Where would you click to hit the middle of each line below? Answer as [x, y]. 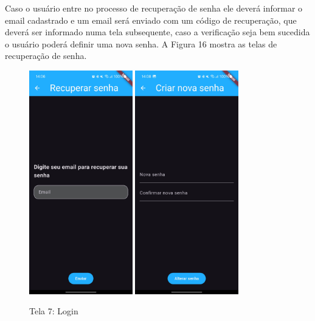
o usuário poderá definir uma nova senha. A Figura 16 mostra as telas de [141, 43]
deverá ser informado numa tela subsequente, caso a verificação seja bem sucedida [157, 32]
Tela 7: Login [54, 311]
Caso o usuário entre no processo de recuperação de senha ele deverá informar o [154, 8]
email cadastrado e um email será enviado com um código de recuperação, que [151, 20]
